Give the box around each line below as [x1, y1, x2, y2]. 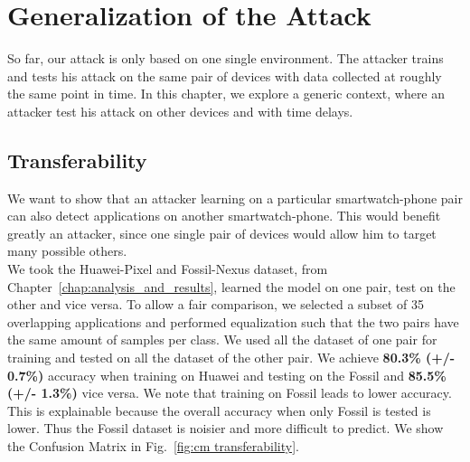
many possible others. [7, 241, 127, 260]
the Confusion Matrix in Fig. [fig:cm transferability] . [7, 437, 299, 456]
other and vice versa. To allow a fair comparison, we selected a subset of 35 [7, 295, 424, 314]
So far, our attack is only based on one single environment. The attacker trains [7, 49, 444, 68]
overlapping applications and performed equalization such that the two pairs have [7, 312, 459, 331]
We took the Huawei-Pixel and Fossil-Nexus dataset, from [7, 259, 328, 278]
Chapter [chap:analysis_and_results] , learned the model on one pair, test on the [7, 277, 456, 296]
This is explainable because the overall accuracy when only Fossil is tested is [7, 401, 431, 420]
